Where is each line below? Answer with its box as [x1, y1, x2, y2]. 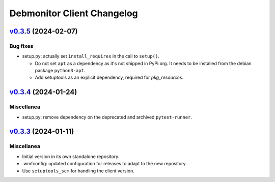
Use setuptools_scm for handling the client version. [22, 168, 135, 174]
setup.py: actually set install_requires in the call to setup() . [22, 53, 160, 59]
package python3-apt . [35, 68, 86, 74]
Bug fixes [9, 42, 34, 49]
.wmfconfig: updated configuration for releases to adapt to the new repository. [22, 161, 187, 167]
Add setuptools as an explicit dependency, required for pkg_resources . [35, 74, 184, 81]
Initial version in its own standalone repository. [22, 153, 120, 160]
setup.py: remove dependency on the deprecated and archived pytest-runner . [22, 114, 192, 120]
